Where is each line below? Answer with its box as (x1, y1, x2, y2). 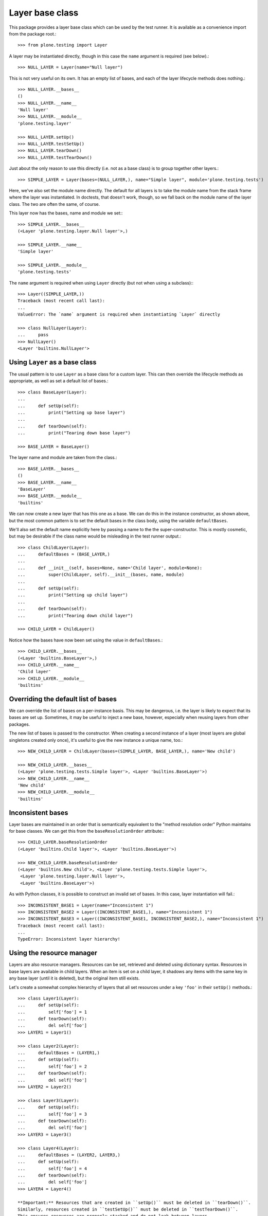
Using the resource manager (9, 949, 97, 957)
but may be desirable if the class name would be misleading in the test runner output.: (9, 533, 181, 539)
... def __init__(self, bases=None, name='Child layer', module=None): (18, 565, 202, 571)
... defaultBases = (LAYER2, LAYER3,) (18, 1152, 121, 1158)
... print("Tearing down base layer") (18, 430, 131, 436)
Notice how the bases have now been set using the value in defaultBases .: (9, 637, 163, 643)
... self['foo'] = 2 (18, 1063, 87, 1069)
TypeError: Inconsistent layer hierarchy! (18, 936, 121, 942)
